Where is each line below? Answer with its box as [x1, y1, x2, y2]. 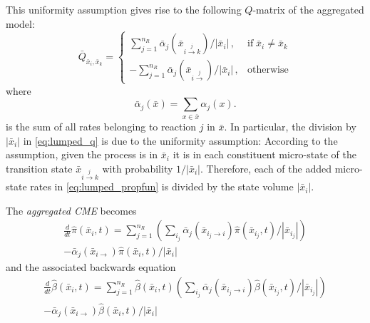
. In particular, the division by [224, 119, 356, 134]
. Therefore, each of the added [200, 161, 332, 175]
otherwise [247, 65, 289, 76]
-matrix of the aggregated [252, 2, 364, 16]
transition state [6, 161, 73, 175]
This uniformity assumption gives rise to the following [6, 2, 242, 16]
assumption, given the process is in [6, 147, 158, 162]
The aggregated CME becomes [6, 202, 137, 217]
